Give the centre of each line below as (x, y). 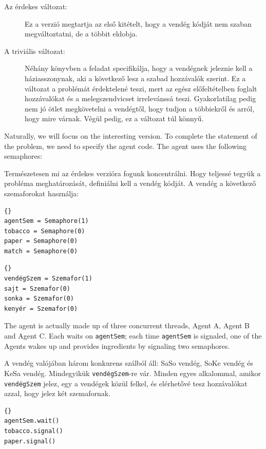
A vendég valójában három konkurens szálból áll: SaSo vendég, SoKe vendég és (129, 363)
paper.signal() (30, 441)
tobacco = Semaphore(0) (45, 231)
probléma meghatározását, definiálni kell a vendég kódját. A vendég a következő (130, 183)
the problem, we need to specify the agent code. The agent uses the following (125, 146)
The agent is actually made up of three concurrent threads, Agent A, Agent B (127, 325)
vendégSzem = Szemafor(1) (48, 279)
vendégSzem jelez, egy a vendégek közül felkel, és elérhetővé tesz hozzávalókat (126, 383)
